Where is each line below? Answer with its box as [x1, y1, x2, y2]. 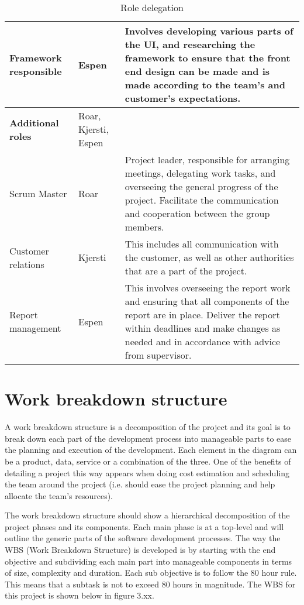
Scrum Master [9, 186, 67, 200]
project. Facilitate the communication [125, 193, 279, 207]
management [9, 321, 61, 335]
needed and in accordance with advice [125, 335, 281, 348]
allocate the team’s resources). [5, 489, 113, 501]
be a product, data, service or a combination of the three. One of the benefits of [5, 455, 291, 467]
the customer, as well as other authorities [125, 250, 294, 264]
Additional [9, 115, 59, 129]
